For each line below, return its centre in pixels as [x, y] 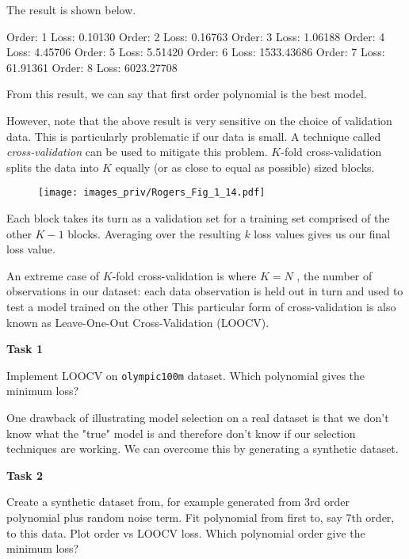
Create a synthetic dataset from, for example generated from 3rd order [178, 502]
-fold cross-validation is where [184, 275]
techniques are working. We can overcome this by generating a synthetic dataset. [203, 449]
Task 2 [25, 475]
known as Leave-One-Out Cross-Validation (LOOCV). [138, 322]
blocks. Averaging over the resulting [154, 233]
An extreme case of [53, 275]
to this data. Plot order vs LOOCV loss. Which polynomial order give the [186, 532]
